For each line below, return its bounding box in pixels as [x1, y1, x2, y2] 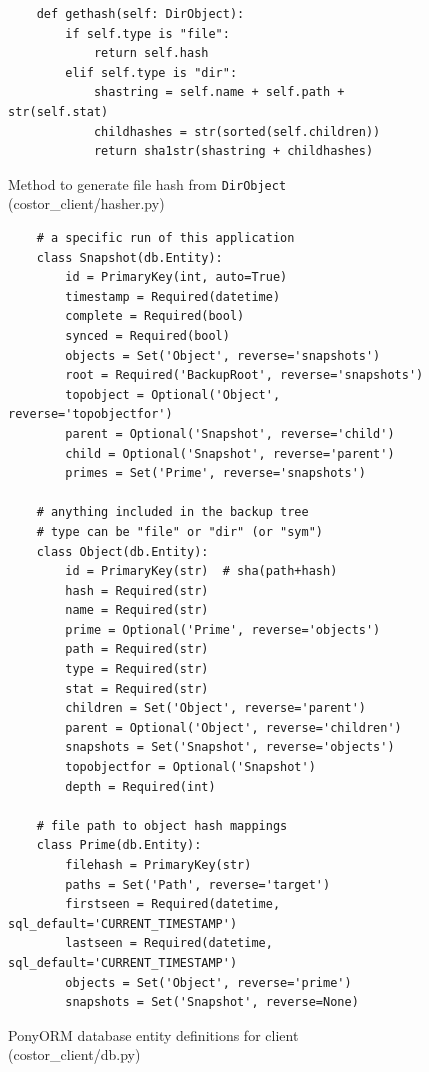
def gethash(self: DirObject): [36, 7, 245, 21]
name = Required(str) [65, 603, 209, 618]
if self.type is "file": [65, 26, 230, 41]
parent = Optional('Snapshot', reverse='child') [65, 426, 395, 441]
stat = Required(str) [65, 681, 209, 696]
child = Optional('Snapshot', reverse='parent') [65, 446, 395, 461]
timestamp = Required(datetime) [65, 289, 281, 304]
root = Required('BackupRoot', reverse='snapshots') [65, 368, 424, 383]
